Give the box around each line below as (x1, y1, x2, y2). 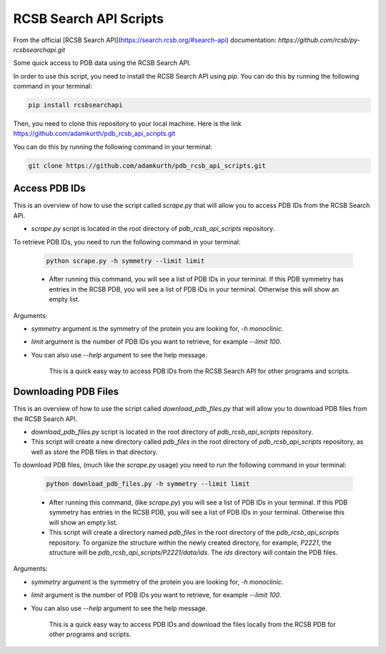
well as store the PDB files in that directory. (31, 447, 158, 456)
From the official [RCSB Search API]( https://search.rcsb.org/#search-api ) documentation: (13, 36, 277, 44)
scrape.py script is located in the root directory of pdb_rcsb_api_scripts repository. (31, 224, 275, 233)
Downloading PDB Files (13, 386, 119, 398)
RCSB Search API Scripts (13, 11, 164, 26)
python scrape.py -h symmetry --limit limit (46, 257, 205, 264)
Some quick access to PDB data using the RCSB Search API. (13, 59, 192, 67)
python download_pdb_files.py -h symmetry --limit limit (46, 480, 250, 488)
